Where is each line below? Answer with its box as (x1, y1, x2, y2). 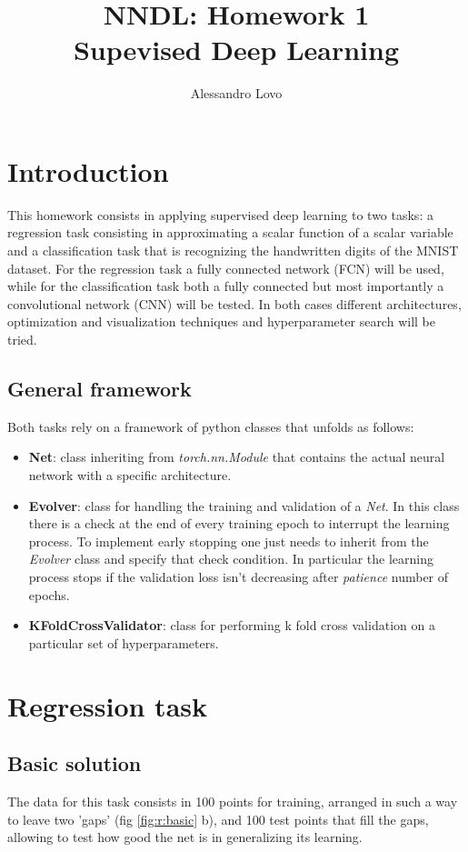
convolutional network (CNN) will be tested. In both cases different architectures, (7, 294, 462, 313)
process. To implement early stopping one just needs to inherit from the (28, 531, 429, 550)
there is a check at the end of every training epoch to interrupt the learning (28, 514, 450, 533)
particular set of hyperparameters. (28, 633, 219, 652)
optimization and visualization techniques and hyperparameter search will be (7, 312, 435, 331)
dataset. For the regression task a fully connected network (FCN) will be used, (7, 258, 444, 277)
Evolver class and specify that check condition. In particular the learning (28, 549, 434, 568)
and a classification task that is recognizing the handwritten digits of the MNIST (7, 241, 459, 260)
